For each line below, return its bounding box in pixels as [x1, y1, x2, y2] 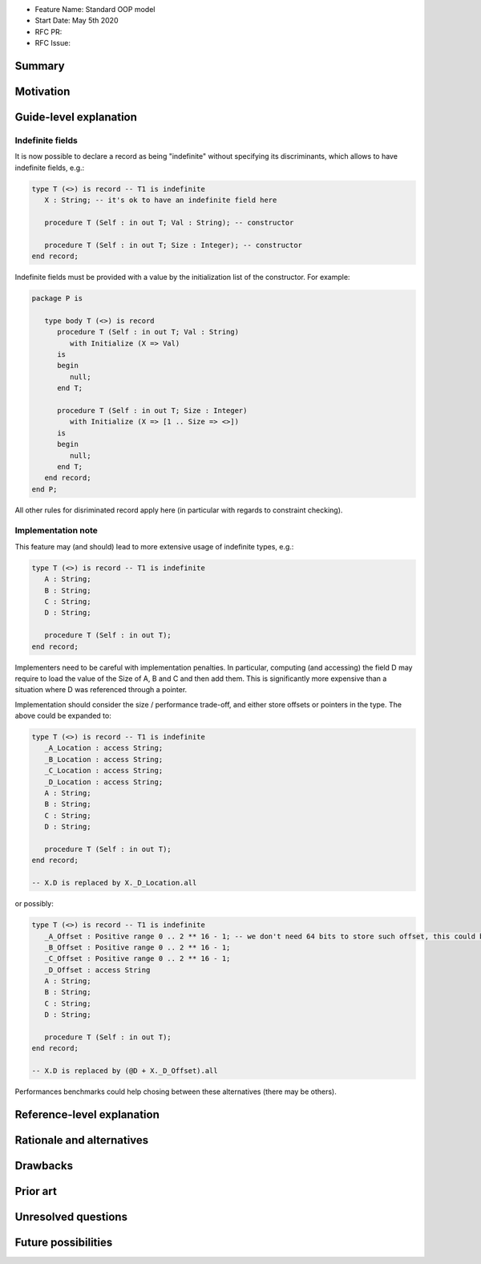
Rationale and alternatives [14, 1133, 149, 1147]
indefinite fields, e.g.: [14, 163, 85, 172]
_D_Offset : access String [44, 965, 151, 974]
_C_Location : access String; [44, 766, 164, 776]
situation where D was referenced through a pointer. [14, 685, 188, 695]
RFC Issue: [34, 38, 71, 48]
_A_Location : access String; [44, 743, 164, 753]
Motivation [14, 85, 71, 98]
